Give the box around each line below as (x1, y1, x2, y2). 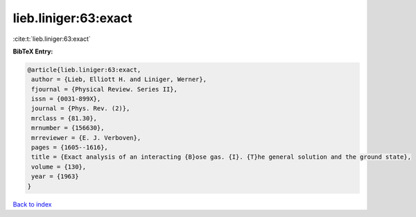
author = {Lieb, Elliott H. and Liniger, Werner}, (31, 76, 207, 83)
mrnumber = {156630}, (31, 124, 105, 132)
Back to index (12, 200, 52, 208)
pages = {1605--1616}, (31, 144, 109, 152)
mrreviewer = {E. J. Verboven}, (31, 134, 141, 141)
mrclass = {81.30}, (31, 114, 97, 122)
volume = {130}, (31, 163, 87, 171)
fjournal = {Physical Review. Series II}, (31, 85, 178, 93)
